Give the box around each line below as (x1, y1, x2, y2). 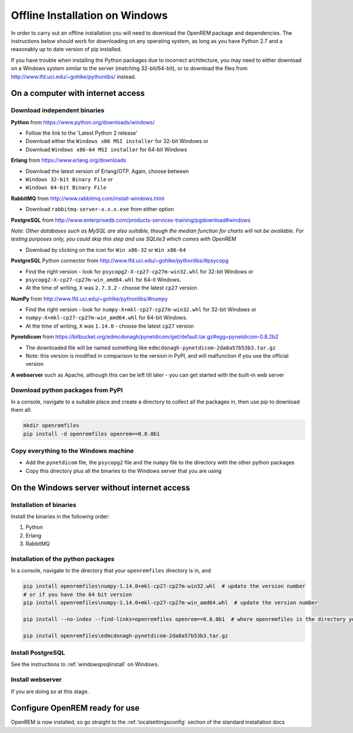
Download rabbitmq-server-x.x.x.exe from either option (25, 206, 175, 213)
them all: (11, 407, 32, 414)
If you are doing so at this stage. (11, 688, 89, 695)
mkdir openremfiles (23, 422, 79, 429)
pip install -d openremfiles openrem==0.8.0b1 (23, 430, 160, 437)
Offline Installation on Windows (11, 9, 168, 22)
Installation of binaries (11, 501, 76, 509)
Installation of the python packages (11, 555, 115, 563)
